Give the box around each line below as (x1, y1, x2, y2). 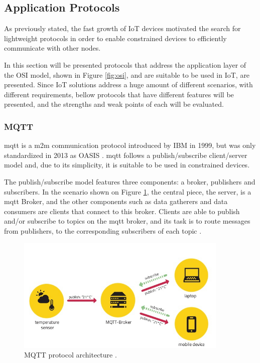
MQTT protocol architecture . (24, 349, 117, 360)
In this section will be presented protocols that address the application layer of (4, 59, 246, 70)
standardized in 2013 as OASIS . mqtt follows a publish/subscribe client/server (4, 149, 247, 160)
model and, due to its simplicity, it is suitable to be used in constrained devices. (4, 159, 250, 170)
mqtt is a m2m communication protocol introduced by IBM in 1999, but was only (4, 140, 256, 150)
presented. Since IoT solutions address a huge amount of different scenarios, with (4, 79, 253, 90)
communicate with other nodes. (4, 43, 101, 53)
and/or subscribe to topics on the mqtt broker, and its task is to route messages (4, 216, 250, 226)
